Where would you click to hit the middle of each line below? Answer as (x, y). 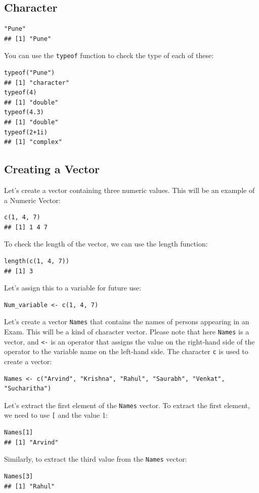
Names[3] (19, 476)
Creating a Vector (52, 169)
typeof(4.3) (24, 112)
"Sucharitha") (28, 389)
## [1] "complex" (33, 142)
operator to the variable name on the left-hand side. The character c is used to (126, 351)
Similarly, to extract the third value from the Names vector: (96, 459)
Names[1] (19, 433)
